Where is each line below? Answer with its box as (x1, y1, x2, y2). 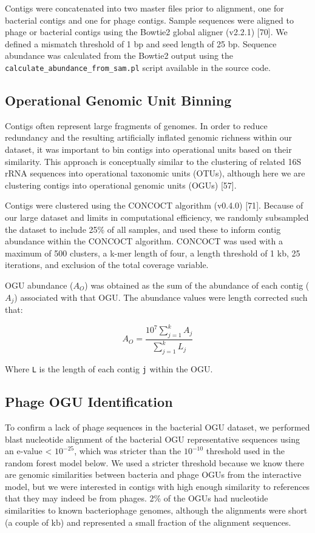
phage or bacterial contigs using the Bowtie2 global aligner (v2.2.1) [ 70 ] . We (5, 25, 288, 38)
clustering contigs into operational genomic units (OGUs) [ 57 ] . (5, 178, 237, 191)
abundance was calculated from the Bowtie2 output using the (5, 49, 234, 62)
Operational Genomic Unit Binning (5, 91, 232, 110)
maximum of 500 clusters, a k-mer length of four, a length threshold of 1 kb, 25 (5, 246, 300, 259)
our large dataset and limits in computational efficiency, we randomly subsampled (5, 210, 309, 223)
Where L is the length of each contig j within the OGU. (5, 363, 213, 375)
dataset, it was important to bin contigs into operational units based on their (5, 143, 292, 156)
